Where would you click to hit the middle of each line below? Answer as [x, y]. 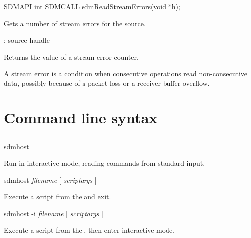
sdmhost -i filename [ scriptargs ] [54, 213]
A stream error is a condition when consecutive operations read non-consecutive [126, 73]
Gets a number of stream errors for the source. [75, 23]
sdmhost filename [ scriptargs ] [50, 180]
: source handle [27, 40]
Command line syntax [81, 117]
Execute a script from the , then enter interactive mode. [89, 230]
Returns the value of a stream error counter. [71, 56]
